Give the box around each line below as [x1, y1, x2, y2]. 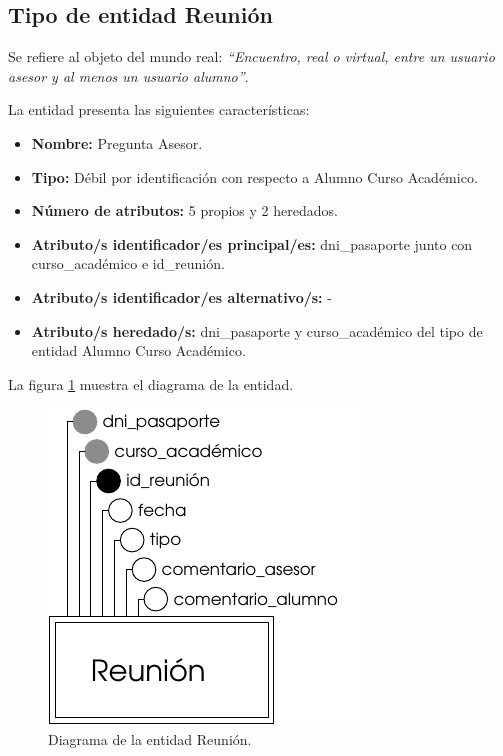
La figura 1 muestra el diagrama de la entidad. [8, 373, 294, 394]
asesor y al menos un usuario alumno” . [8, 65, 249, 86]
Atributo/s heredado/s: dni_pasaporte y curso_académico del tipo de [31, 320, 483, 341]
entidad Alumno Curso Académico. [31, 340, 246, 361]
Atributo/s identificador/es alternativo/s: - [31, 286, 332, 307]
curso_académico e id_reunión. [31, 253, 225, 274]
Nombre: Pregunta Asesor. [31, 132, 203, 153]
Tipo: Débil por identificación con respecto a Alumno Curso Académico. [31, 166, 478, 187]
